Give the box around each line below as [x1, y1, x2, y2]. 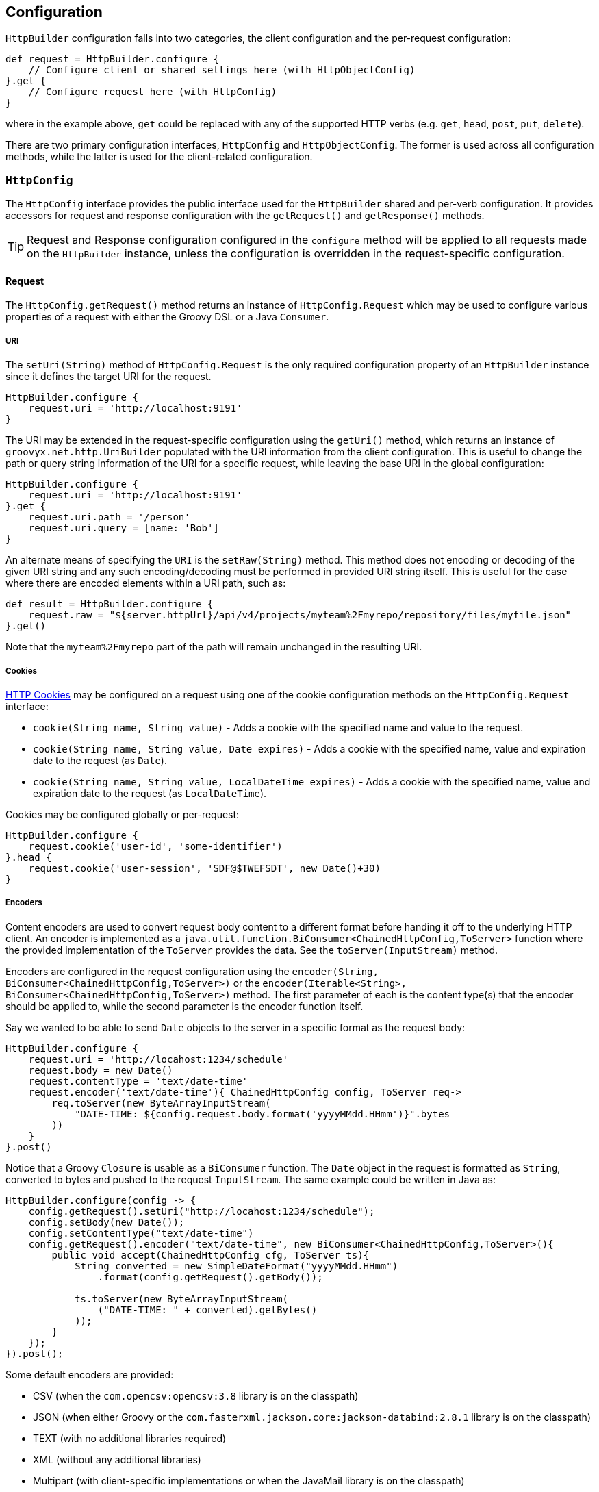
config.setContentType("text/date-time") [28, 1227, 254, 1239]
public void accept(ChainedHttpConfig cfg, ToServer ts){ [51, 1249, 370, 1261]
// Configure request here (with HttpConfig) [28, 86, 277, 98]
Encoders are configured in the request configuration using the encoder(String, [5, 965, 379, 977]
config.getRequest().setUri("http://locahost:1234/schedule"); [28, 1205, 375, 1217]
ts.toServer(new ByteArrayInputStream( [75, 1293, 289, 1304]
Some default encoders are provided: [5, 1368, 174, 1380]
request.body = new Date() [28, 1064, 173, 1076]
